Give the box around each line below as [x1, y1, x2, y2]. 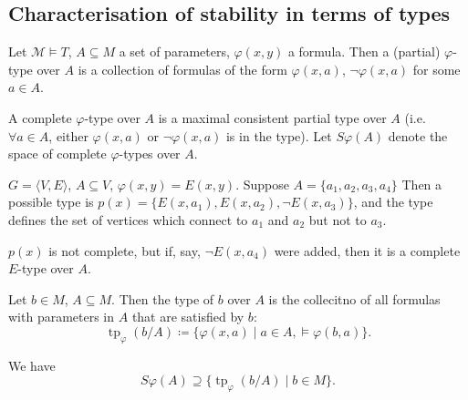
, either [48, 126, 88, 145]
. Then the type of [111, 289, 214, 308]
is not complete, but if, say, [48, 241, 201, 260]
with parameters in [8, 307, 115, 326]
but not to [308, 210, 367, 229]
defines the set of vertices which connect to [8, 210, 248, 229]
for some [412, 59, 461, 78]
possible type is [8, 192, 94, 211]
